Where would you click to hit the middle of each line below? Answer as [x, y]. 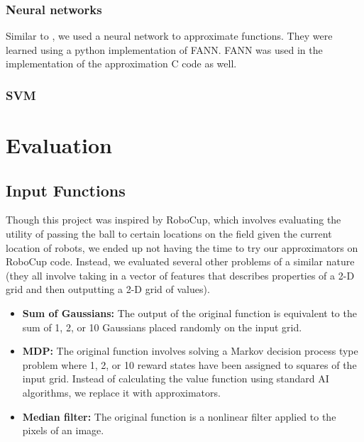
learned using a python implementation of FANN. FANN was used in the [164, 49]
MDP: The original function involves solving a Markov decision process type [190, 351]
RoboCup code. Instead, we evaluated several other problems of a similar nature [180, 261]
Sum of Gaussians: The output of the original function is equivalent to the [189, 313]
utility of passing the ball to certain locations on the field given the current [169, 234]
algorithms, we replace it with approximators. [121, 392]
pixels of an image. [63, 430]
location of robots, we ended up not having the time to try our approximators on [182, 247]
